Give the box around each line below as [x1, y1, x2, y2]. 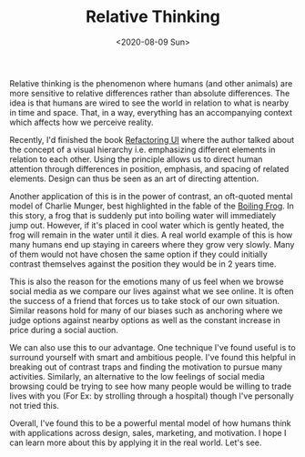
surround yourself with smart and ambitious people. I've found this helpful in [9, 351, 296, 362]
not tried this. [9, 400, 59, 411]
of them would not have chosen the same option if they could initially [9, 249, 269, 259]
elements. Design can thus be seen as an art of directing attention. [9, 173, 259, 184]
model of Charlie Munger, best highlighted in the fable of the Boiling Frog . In [9, 200, 294, 211]
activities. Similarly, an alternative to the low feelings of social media [9, 371, 266, 381]
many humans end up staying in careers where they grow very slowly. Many [9, 239, 295, 249]
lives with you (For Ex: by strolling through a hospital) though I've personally [9, 390, 294, 401]
